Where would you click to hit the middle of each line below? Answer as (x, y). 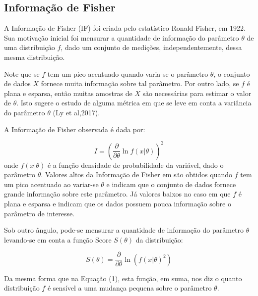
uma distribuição (30, 47)
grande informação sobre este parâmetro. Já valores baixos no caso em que (117, 194)
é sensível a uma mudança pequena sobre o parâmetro (129, 288)
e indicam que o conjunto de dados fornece (171, 184)
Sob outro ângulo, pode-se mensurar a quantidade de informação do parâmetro (124, 230)
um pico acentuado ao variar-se (51, 184)
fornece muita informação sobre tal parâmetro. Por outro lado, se (140, 83)
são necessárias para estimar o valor (197, 93)
